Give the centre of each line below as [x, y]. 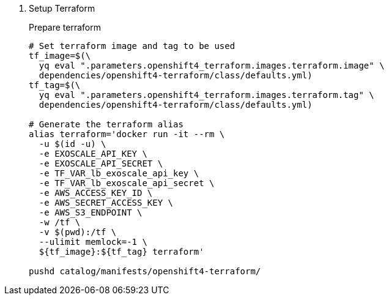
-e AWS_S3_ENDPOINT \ [91, 212]
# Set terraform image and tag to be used [132, 46]
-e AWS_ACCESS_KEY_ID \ [96, 193]
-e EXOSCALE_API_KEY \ [93, 154]
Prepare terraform [65, 27]
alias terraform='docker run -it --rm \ [127, 134]
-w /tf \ [60, 222]
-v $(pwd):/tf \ [78, 232]
